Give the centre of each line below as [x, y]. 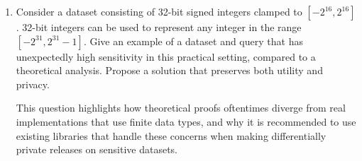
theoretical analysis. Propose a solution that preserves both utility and [169, 70]
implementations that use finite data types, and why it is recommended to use [186, 121]
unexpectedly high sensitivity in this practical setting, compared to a [166, 56]
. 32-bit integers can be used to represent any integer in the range [159, 27]
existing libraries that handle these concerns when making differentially [171, 135]
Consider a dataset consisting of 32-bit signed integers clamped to [159, 11]
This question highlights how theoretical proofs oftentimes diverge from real [181, 108]
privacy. [33, 84]
